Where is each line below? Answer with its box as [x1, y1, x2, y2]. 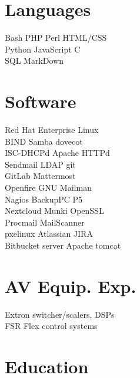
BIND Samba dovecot [5, 135, 83, 147]
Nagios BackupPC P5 [5, 193, 83, 205]
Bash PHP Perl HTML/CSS [5, 31, 107, 44]
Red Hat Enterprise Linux [5, 123, 99, 136]
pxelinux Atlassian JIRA [5, 227, 93, 240]
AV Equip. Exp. [5, 273, 136, 298]
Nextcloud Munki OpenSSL [5, 204, 104, 217]
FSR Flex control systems [5, 320, 98, 332]
